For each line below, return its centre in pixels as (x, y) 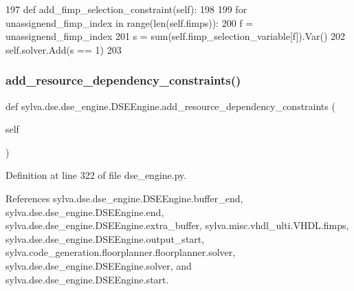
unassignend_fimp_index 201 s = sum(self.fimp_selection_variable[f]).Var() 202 (176, 36)
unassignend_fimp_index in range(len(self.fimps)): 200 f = (130, 22)
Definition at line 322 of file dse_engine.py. (96, 175)
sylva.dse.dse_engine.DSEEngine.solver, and (99, 265)
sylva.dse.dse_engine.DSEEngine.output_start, (105, 238)
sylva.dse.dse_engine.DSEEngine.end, (85, 212)
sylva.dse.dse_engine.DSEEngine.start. (87, 279)
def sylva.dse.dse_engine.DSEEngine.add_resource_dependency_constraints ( (170, 106)
